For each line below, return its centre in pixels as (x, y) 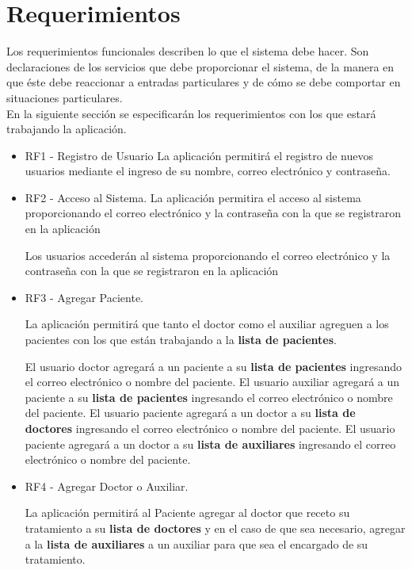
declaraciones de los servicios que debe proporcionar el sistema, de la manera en (200, 66)
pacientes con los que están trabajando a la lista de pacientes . (181, 340)
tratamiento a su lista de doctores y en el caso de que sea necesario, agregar (215, 528)
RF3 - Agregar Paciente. (84, 297)
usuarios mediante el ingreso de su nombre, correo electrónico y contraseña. (208, 171)
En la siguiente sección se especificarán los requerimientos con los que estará (191, 113)
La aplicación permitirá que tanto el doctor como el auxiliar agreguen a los (207, 324)
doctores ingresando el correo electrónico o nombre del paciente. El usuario (210, 428)
